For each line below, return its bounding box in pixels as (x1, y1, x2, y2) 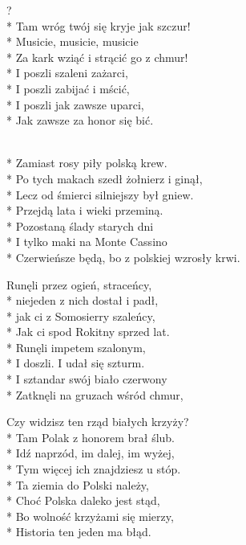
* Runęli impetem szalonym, (6, 338, 146, 355)
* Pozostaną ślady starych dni (6, 217, 154, 234)
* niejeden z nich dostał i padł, (6, 292, 159, 309)
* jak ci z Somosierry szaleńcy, (6, 307, 155, 324)
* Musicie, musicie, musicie (6, 33, 139, 50)
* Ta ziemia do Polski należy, (6, 476, 149, 493)
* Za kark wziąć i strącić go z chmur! (6, 48, 188, 65)
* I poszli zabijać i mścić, (6, 80, 130, 96)
